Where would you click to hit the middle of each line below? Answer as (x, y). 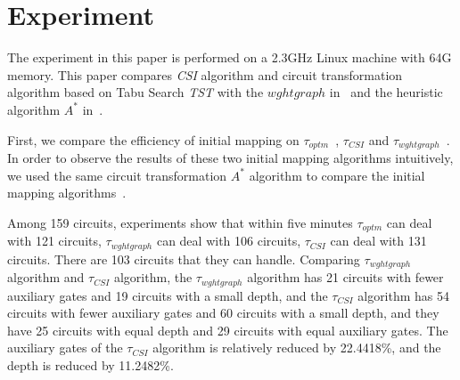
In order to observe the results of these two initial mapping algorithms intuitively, (230, 157)
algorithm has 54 (404, 295)
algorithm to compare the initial (337, 175)
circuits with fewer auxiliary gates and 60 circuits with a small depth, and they (223, 313)
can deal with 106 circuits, (229, 241)
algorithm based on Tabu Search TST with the (136, 92)
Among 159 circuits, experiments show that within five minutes (180, 222)
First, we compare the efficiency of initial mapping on (153, 139)
